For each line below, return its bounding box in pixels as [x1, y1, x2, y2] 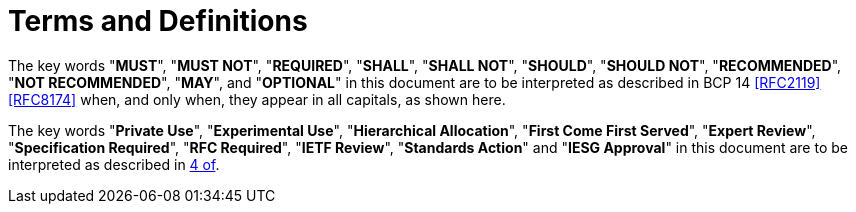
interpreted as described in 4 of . [8, 155, 220, 173]
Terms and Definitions [8, 4, 308, 38]
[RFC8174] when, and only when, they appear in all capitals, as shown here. [8, 90, 506, 108]
